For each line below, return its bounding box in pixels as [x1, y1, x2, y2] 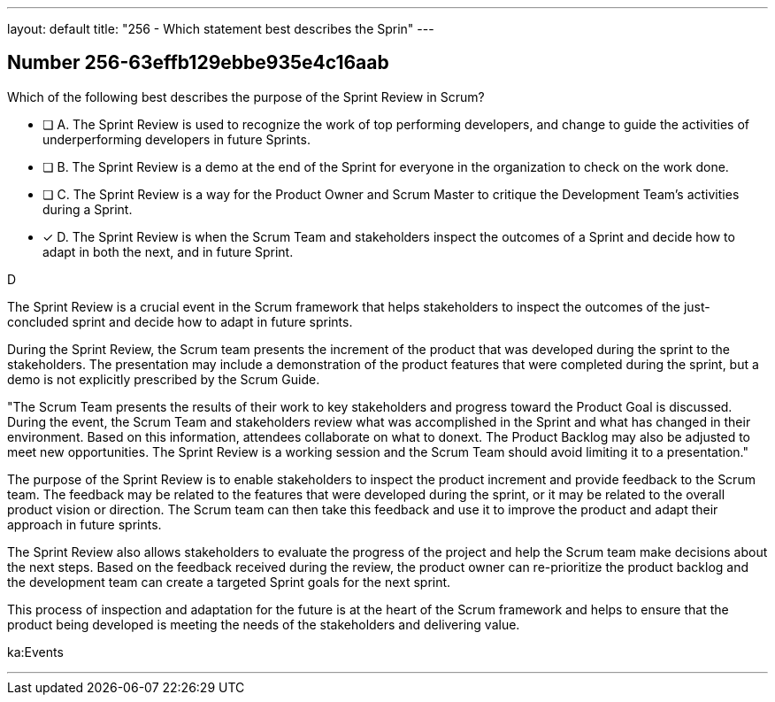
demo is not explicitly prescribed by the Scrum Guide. [7, 371, 320, 387]
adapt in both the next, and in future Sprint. [42, 243, 294, 259]
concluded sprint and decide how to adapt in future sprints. [7, 313, 353, 329]
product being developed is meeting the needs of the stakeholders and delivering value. [7, 616, 520, 632]
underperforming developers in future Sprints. [42, 131, 311, 147]
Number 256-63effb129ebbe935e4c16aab [7, 51, 389, 74]
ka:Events [7, 644, 64, 660]
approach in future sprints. [7, 516, 162, 532]
